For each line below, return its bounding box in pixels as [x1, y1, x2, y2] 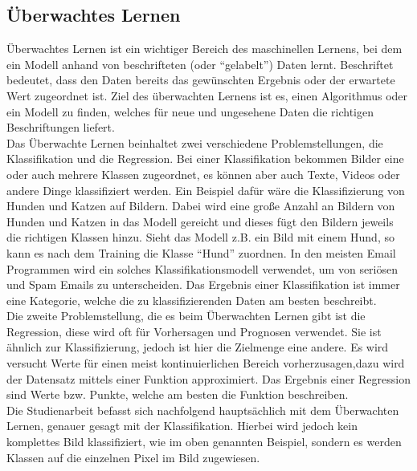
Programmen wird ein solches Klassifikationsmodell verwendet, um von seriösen [6, 260, 399, 277]
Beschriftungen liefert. [6, 119, 115, 136]
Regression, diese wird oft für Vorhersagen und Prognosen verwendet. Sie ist [6, 323, 382, 339]
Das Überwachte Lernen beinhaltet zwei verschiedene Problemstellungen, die [6, 134, 383, 151]
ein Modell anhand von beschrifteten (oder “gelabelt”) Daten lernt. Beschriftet [6, 55, 394, 72]
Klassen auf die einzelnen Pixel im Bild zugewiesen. [6, 449, 260, 465]
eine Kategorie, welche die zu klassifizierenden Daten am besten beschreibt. [6, 291, 377, 308]
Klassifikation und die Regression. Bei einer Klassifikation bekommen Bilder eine [6, 150, 404, 167]
